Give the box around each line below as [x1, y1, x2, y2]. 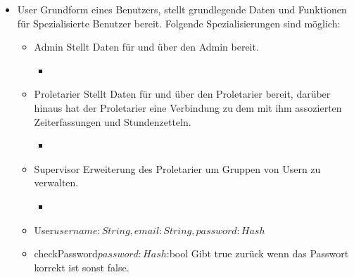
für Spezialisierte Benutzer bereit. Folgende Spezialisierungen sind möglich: [17, 15, 341, 30]
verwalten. [34, 175, 79, 190]
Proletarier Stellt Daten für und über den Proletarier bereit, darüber [34, 86, 331, 101]
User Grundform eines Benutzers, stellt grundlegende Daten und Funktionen [17, 2, 347, 16]
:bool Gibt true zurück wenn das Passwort [166, 246, 349, 261]
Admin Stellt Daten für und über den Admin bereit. [34, 39, 259, 54]
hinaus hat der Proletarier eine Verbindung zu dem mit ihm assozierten [34, 100, 342, 115]
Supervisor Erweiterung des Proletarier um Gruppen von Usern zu [34, 161, 321, 176]
